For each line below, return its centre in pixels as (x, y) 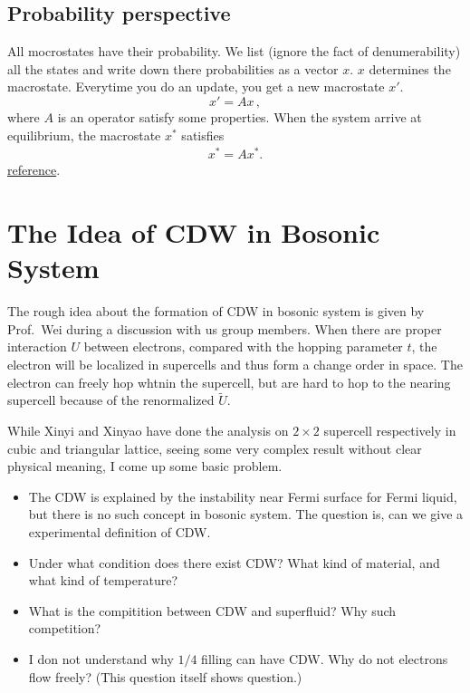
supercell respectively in (390, 430)
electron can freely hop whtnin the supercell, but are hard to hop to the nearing (229, 382)
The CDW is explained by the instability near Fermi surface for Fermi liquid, (243, 496)
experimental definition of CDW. (120, 531)
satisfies (203, 135)
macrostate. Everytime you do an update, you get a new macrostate (196, 87)
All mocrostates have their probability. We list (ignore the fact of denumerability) (234, 51)
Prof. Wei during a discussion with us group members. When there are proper (225, 328)
